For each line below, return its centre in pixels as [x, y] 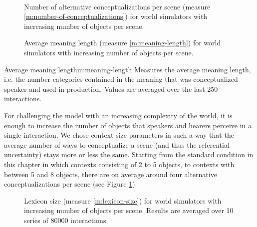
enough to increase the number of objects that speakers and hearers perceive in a [128, 125]
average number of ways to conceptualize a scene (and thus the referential [117, 144]
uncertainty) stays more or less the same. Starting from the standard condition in [129, 154]
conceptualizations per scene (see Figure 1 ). [71, 184]
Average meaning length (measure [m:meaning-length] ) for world [123, 43]
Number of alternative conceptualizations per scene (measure [117, 6]
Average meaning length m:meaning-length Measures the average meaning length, [128, 69]
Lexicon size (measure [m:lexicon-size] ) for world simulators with [123, 200]
